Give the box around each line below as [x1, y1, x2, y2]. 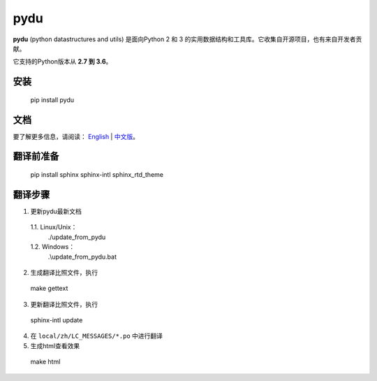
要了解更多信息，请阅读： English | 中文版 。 [13, 132, 140, 141]
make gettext [30, 284, 68, 293]
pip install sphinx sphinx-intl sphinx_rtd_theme [30, 171, 164, 179]
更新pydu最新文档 [30, 207, 82, 215]
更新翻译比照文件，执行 [30, 300, 98, 308]
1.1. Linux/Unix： [30, 223, 77, 231]
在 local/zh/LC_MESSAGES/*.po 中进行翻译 [30, 332, 163, 340]
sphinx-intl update [30, 316, 83, 324]
